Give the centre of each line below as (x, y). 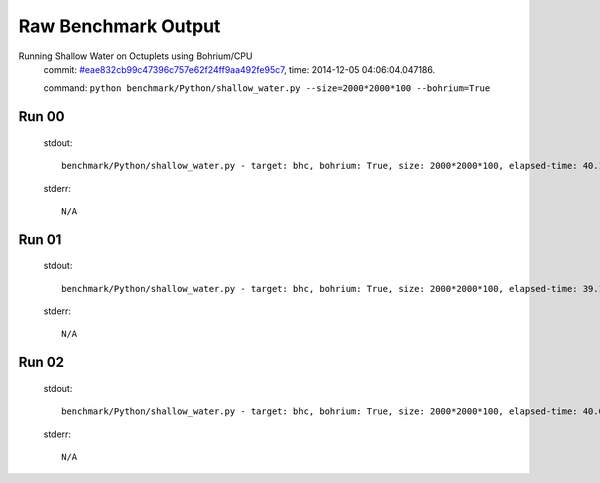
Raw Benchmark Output (119, 26)
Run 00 (41, 116)
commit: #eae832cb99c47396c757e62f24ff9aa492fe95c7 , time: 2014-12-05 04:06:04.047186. (239, 69)
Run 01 (40, 239)
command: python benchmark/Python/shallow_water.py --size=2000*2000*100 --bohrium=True (267, 88)
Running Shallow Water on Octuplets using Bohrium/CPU (135, 56)
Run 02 (41, 362)
